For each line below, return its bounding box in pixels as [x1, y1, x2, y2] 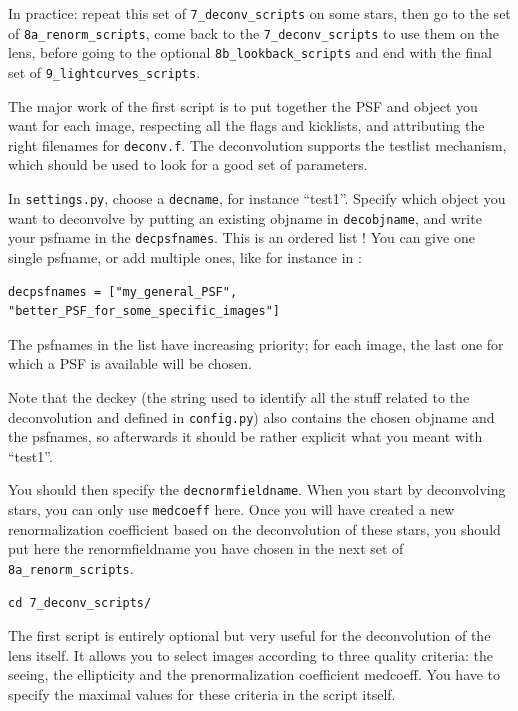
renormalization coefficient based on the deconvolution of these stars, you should [8, 518, 501, 539]
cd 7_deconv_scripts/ [8, 595, 152, 610]
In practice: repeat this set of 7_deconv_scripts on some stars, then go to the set [8, 3, 511, 23]
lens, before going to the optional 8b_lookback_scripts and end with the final [8, 42, 492, 63]
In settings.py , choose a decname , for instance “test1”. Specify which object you [8, 188, 506, 209]
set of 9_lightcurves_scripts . [8, 61, 201, 82]
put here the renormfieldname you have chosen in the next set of [8, 538, 404, 559]
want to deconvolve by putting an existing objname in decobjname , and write [8, 207, 482, 228]
